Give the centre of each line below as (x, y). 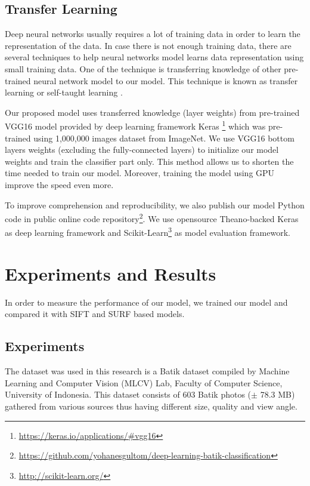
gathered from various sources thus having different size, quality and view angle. (151, 406)
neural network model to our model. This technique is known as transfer (166, 80)
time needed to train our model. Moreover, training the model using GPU (140, 173)
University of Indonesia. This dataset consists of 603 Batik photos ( (128, 394)
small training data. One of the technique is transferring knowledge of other (143, 68)
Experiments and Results (111, 273)
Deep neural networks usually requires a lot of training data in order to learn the (153, 34)
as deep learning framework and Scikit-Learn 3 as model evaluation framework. (148, 232)
